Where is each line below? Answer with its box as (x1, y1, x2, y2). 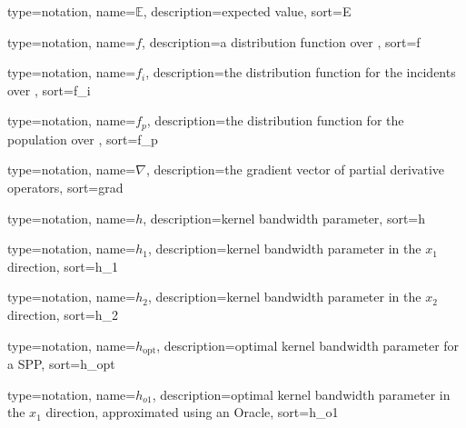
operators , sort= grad (7, 178, 124, 197)
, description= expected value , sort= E (143, 2, 352, 20)
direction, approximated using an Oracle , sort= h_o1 (45, 403, 339, 422)
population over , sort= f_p (7, 129, 158, 148)
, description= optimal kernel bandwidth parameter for (156, 335, 460, 354)
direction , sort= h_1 (7, 256, 118, 275)
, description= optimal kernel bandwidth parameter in (152, 384, 451, 403)
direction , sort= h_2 (7, 304, 118, 323)
